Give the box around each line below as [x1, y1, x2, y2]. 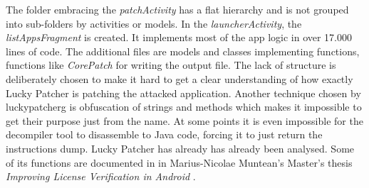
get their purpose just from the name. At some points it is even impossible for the [6, 113, 363, 128]
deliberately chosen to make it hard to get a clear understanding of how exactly [6, 71, 353, 86]
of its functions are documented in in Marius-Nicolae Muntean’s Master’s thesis [6, 155, 353, 170]
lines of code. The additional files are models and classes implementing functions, [6, 43, 360, 58]
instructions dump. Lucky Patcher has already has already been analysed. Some [6, 140, 355, 155]
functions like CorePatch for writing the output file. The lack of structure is [6, 57, 336, 72]
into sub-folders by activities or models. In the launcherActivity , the [6, 16, 302, 31]
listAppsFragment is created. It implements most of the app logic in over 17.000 [6, 30, 353, 45]
